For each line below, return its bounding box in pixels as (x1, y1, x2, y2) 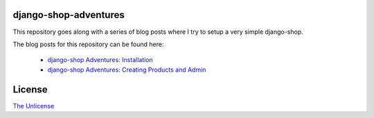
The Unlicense (12, 101, 55, 110)
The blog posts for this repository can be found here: (12, 40, 164, 48)
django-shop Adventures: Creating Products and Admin (47, 66, 206, 74)
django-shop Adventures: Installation (47, 56, 154, 64)
